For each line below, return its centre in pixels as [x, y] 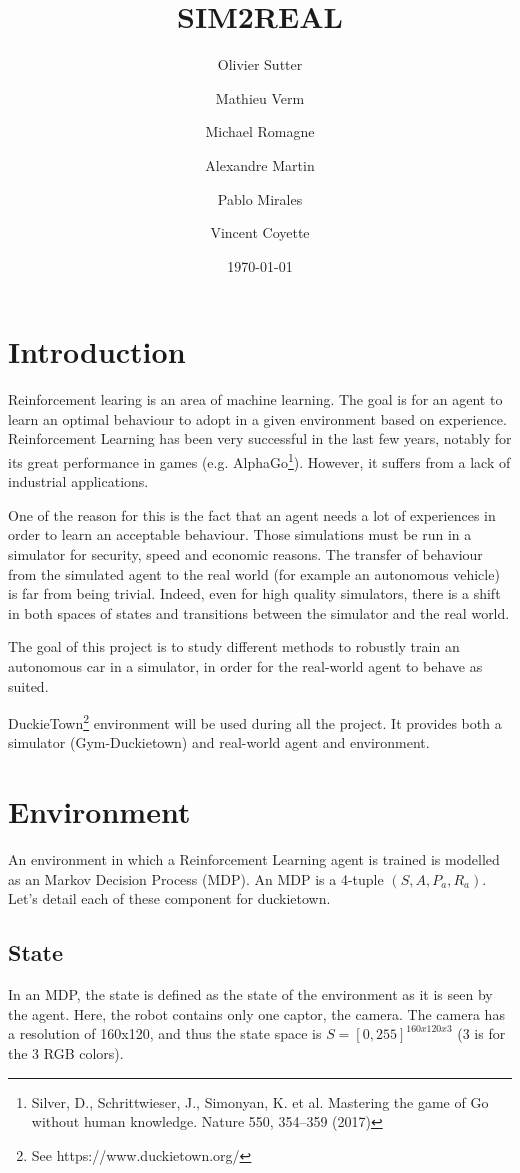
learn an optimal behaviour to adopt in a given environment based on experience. [257, 418]
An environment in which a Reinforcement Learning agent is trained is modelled [254, 859]
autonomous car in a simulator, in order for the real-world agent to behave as [245, 666]
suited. [28, 685]
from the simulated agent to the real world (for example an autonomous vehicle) [254, 573]
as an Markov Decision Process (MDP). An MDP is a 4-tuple [196, 878]
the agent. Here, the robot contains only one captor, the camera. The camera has [256, 1013]
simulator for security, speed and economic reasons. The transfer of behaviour [245, 554]
